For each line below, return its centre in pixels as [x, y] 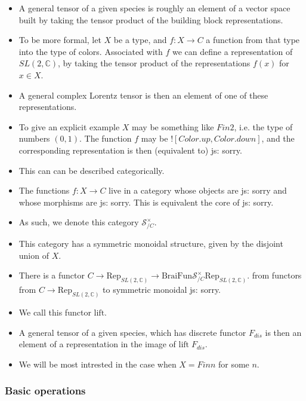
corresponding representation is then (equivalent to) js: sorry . [130, 150]
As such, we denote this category [79, 222]
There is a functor [52, 275]
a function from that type [253, 40]
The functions [44, 190]
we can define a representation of [232, 51]
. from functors [274, 275]
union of [34, 255]
